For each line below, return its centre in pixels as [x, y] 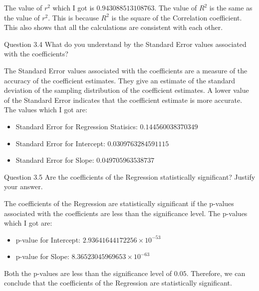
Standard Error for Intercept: [60, 143]
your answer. [23, 186]
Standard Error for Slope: [55, 160]
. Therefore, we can [216, 273]
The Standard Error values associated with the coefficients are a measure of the [126, 70]
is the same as [231, 7]
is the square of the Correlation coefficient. [177, 17]
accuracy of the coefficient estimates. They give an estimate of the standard [120, 80]
